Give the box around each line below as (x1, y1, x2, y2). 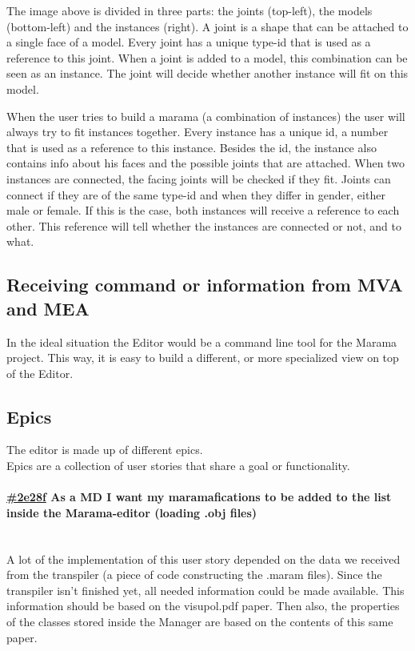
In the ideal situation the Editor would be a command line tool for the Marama (6, 333, 397, 350)
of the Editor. (6, 364, 74, 381)
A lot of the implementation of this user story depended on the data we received (6, 550, 401, 567)
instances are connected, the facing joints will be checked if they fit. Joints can (6, 170, 391, 187)
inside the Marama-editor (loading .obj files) (6, 504, 257, 520)
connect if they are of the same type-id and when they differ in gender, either (6, 186, 385, 203)
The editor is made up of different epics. (6, 441, 203, 458)
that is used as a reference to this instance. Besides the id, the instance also (6, 139, 377, 155)
